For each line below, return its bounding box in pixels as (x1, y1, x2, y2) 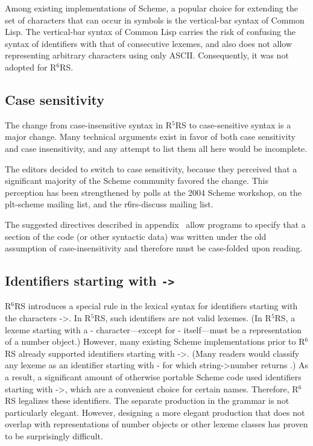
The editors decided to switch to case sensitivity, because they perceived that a (5, 162, 297, 175)
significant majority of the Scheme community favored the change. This (5, 174, 268, 187)
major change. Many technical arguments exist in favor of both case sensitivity (5, 130, 296, 143)
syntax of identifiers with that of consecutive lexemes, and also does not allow (5, 37, 292, 49)
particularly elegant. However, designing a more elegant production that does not (5, 406, 305, 418)
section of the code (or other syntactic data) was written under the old (5, 230, 267, 242)
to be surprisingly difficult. (5, 430, 103, 442)
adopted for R (5, 60, 57, 73)
